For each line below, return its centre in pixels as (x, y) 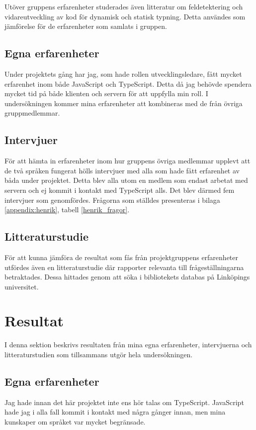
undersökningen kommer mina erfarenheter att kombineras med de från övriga (124, 103)
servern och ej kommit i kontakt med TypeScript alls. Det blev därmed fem (120, 190)
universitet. (22, 286)
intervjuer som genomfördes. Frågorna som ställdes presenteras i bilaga (112, 200)
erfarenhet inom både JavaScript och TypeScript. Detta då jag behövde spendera (128, 83)
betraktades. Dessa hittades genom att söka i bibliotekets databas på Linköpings (127, 277)
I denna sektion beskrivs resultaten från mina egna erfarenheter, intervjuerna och (128, 345)
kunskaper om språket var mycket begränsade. (75, 422)
